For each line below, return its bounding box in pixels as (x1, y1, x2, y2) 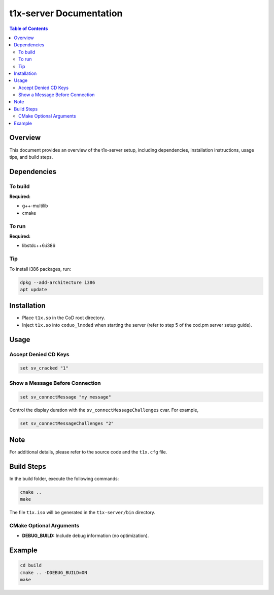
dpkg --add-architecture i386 (20, 279, 95, 285)
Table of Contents (9, 25, 48, 32)
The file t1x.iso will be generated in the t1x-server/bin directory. (9, 509, 156, 516)
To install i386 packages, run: (9, 266, 71, 272)
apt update (20, 287, 47, 292)
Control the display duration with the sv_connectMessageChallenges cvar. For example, (9, 407, 199, 413)
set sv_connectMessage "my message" (20, 394, 112, 400)
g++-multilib (22, 203, 48, 209)
